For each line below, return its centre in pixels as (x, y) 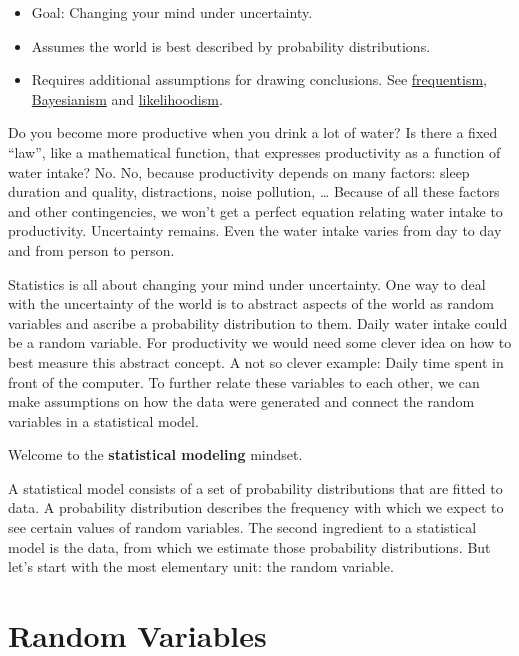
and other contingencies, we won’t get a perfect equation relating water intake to (255, 210)
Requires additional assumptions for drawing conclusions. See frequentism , (259, 79)
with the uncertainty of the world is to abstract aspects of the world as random (251, 303)
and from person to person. (91, 249)
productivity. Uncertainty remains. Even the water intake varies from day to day (255, 230)
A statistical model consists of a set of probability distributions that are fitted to (255, 487)
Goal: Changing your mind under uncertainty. (172, 12)
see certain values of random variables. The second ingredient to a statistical (242, 527)
